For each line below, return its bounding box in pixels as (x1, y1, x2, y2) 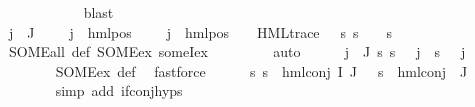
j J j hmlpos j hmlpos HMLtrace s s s (8, 21, 393, 42)
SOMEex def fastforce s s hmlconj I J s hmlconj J (55, 60, 468, 81)
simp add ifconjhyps (55, 80, 183, 101)
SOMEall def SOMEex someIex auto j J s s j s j (8, 41, 466, 62)
